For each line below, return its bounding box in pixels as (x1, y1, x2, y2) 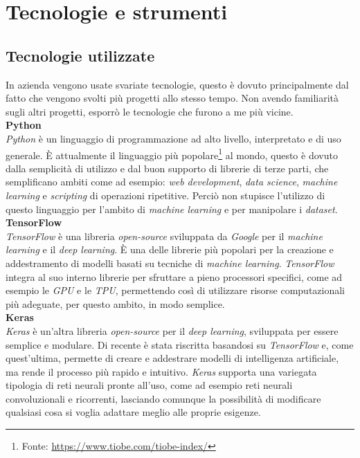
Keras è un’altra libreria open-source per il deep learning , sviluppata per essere (6, 323, 339, 338)
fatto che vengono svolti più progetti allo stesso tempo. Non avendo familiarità (6, 91, 339, 105)
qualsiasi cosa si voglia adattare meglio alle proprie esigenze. (6, 405, 261, 419)
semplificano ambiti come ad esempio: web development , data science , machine (6, 174, 338, 189)
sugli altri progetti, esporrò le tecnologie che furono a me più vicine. (6, 104, 294, 118)
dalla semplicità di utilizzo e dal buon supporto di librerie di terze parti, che (6, 161, 329, 175)
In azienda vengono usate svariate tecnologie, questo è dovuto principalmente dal (6, 77, 349, 91)
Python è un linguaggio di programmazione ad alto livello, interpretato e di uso (6, 131, 341, 145)
